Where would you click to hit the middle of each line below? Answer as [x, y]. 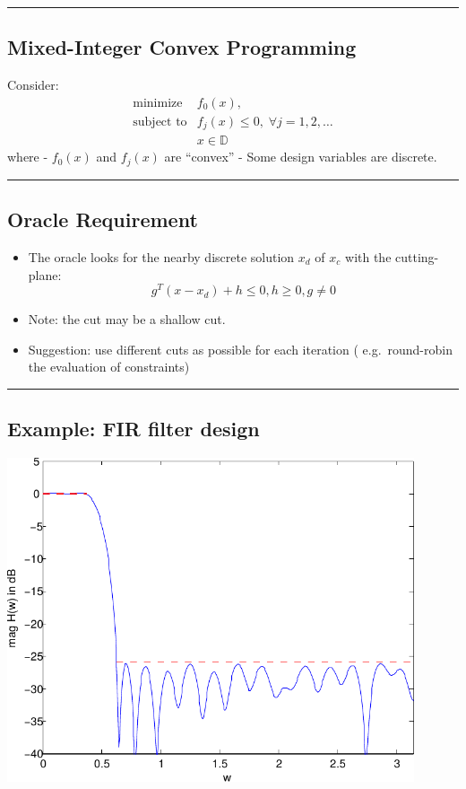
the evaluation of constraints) [109, 367]
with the [368, 257]
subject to [160, 122]
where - [28, 157]
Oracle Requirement [103, 219]
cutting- [417, 257]
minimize [158, 103]
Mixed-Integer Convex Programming [182, 47]
